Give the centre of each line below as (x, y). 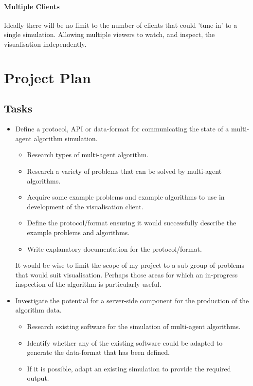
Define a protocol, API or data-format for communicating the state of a (122, 129)
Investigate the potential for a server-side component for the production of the (132, 300)
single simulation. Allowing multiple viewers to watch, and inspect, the (109, 34)
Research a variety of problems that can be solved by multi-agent (124, 171)
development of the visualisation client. (85, 206)
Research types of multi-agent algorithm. (88, 155)
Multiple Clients (32, 6)
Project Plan (47, 77)
